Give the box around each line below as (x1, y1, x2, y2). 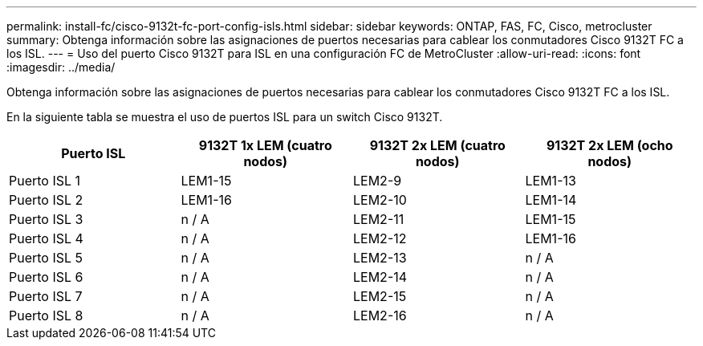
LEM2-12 (353, 230, 407, 246)
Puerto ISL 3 (9, 211, 83, 227)
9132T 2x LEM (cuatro (369, 137, 506, 153)
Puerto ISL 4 (9, 230, 83, 246)
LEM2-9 (353, 173, 402, 189)
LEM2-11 (353, 211, 404, 227)
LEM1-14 (525, 192, 577, 208)
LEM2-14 (353, 269, 408, 285)
